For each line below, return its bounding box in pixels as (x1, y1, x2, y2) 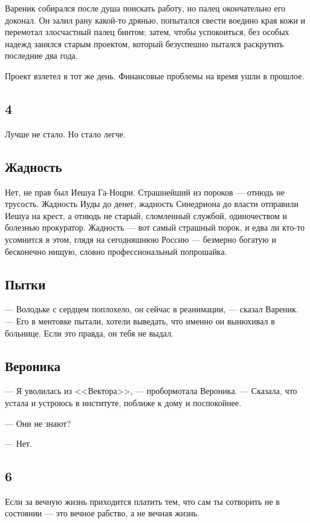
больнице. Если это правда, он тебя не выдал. (5, 326, 174, 339)
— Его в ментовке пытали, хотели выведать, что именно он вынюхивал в (5, 314, 275, 327)
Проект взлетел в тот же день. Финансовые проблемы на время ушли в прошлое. (5, 69, 305, 82)
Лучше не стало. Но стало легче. (5, 127, 126, 140)
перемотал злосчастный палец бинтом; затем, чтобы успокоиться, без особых (5, 25, 289, 38)
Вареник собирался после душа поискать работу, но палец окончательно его (5, 2, 286, 14)
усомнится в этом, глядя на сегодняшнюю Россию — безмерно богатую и (5, 232, 276, 245)
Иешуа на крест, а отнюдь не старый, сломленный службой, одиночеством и (5, 209, 287, 222)
